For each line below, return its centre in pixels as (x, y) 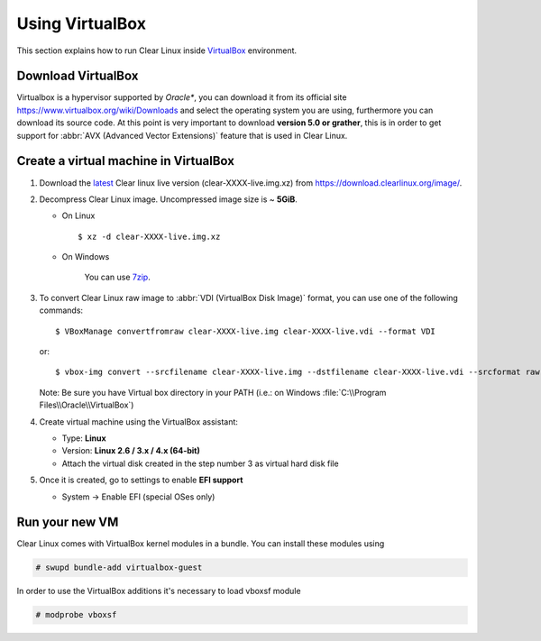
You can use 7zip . (117, 277)
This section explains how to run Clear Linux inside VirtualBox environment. (157, 50)
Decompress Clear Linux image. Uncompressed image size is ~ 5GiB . (168, 199)
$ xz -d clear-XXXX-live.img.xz (149, 236)
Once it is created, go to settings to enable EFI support (141, 480)
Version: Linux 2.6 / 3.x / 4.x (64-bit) (131, 451)
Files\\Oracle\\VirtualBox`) (87, 405)
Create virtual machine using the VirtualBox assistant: (139, 421)
